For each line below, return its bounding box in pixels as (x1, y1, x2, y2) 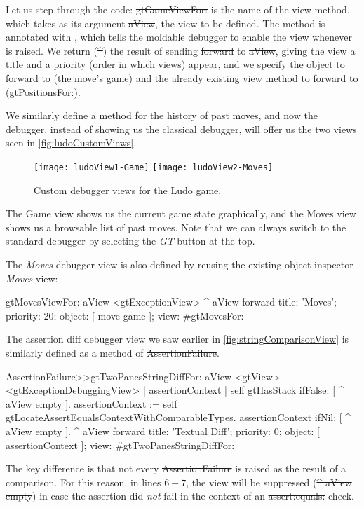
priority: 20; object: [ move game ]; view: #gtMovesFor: (6, 308, 244, 322)
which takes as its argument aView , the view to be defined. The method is (6, 15, 325, 30)
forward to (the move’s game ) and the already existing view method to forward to (6, 70, 358, 85)
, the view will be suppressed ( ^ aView (186, 474, 352, 489)
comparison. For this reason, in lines (6, 474, 161, 489)
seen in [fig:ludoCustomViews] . (6, 135, 137, 150)
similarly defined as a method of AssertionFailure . (6, 345, 220, 359)
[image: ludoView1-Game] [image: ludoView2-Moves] (34, 162, 274, 172)
